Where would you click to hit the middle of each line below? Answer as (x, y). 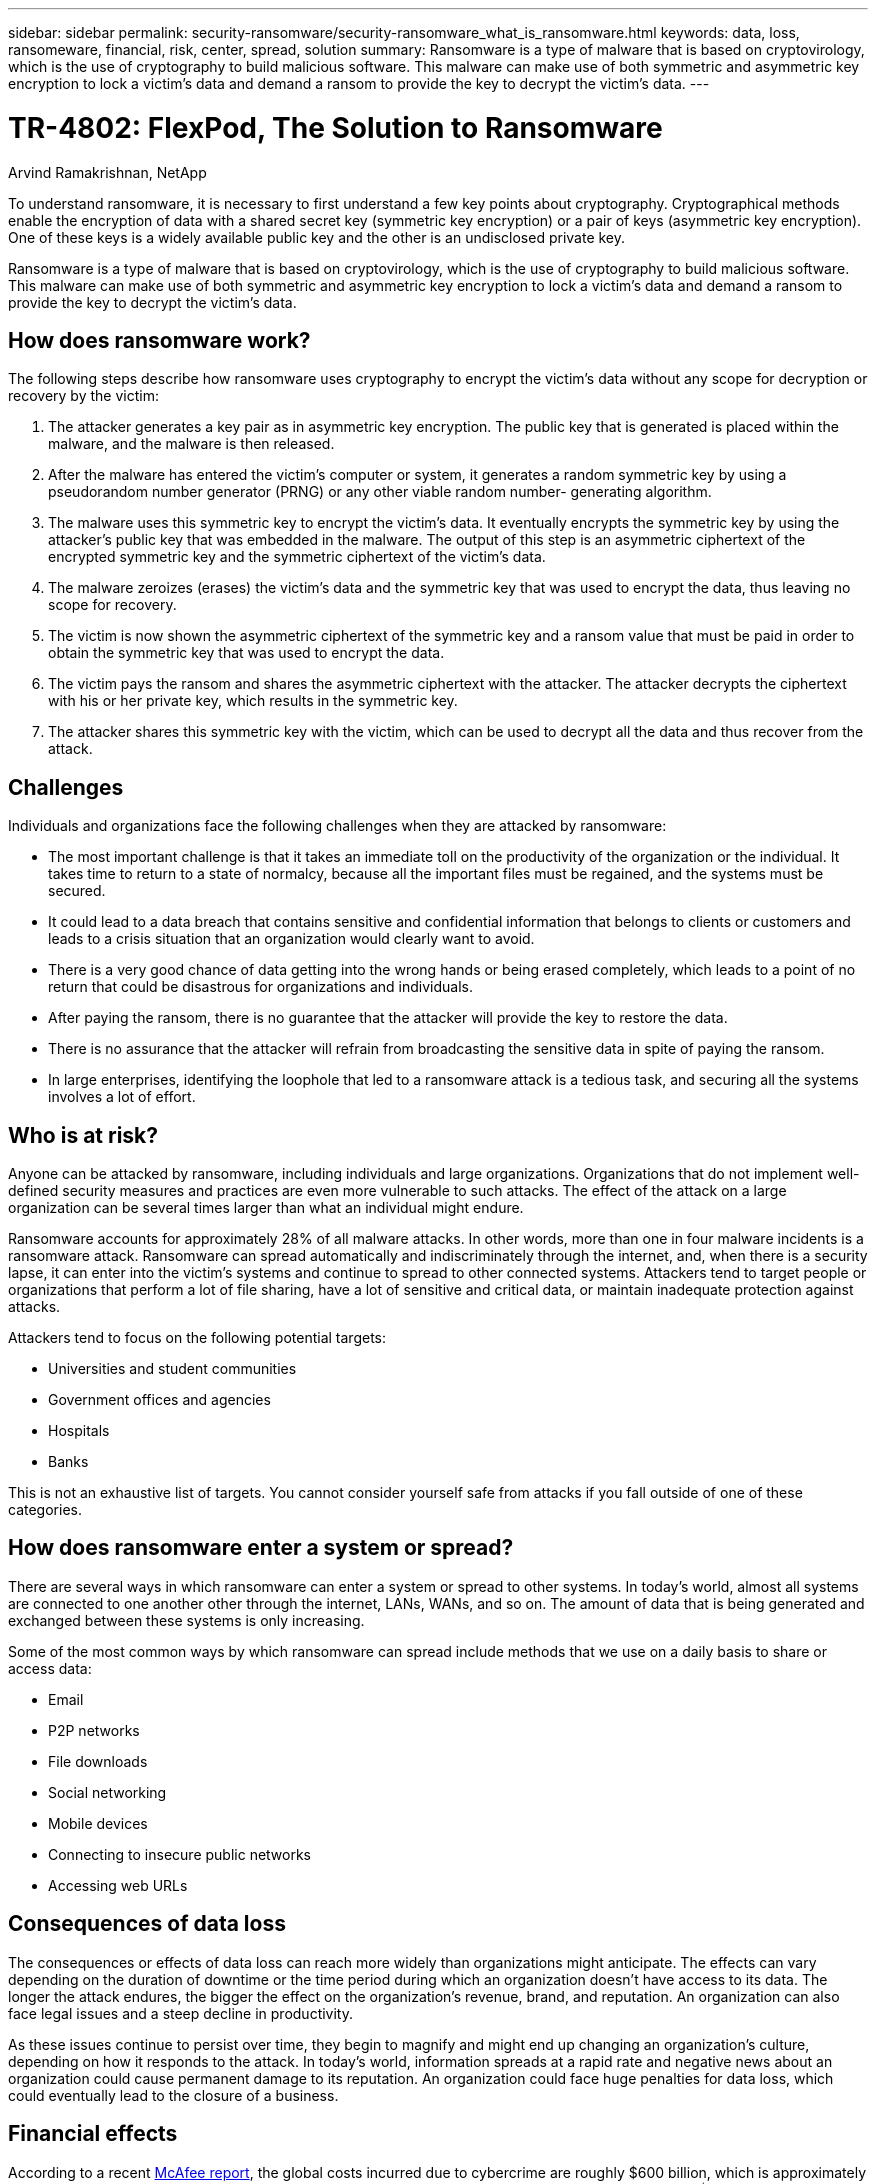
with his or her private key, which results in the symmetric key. (253, 701)
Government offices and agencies (159, 1400)
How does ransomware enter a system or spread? (261, 1548)
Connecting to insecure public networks (180, 1854)
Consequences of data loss (147, 1924)
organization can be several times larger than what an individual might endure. (266, 1208)
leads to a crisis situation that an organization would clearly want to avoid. (291, 939)
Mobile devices (98, 1823)
